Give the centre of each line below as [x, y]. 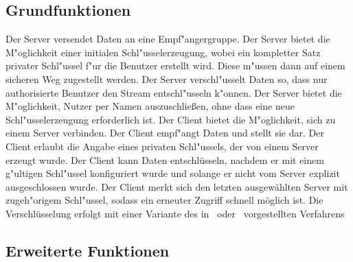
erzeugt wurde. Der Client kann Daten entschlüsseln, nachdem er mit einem [165, 159]
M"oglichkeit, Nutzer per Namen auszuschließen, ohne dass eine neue [150, 106]
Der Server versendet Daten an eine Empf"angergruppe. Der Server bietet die [168, 39]
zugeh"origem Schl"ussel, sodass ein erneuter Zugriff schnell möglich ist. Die [164, 200]
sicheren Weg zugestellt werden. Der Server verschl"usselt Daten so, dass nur [167, 79]
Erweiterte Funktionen [88, 250]
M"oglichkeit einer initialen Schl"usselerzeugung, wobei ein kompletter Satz [163, 52]
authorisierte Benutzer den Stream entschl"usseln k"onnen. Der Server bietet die [174, 92]
